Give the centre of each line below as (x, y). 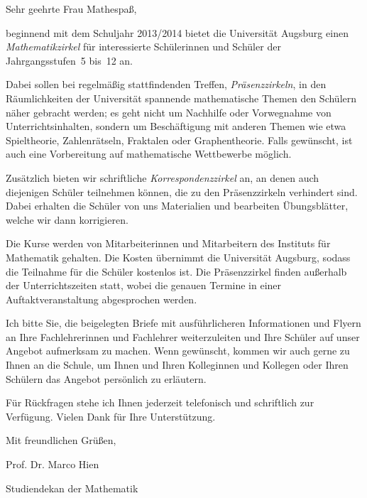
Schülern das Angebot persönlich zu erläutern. (106, 378)
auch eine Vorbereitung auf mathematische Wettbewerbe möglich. (149, 154)
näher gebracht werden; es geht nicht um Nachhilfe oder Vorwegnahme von (169, 112)
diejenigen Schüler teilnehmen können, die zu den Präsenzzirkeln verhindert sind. (182, 191)
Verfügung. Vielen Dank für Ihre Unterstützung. (111, 416)
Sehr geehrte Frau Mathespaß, (71, 9)
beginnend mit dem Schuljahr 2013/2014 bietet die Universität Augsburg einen (177, 32)
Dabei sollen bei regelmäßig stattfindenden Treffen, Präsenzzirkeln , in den (166, 84)
